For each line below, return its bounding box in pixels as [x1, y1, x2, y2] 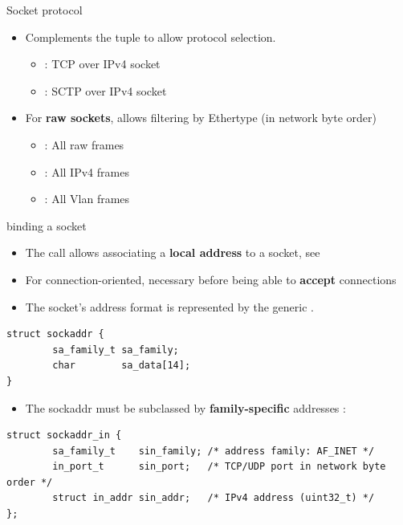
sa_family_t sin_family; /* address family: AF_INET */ [52, 445, 375, 457]
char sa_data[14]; [52, 360, 191, 372]
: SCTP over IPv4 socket [44, 82, 167, 99]
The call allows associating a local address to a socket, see [25, 244, 320, 261]
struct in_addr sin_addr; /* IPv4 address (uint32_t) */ [52, 492, 375, 504]
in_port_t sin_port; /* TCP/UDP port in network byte [52, 461, 386, 473]
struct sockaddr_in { [6, 429, 122, 442]
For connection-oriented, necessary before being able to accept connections [25, 271, 397, 287]
